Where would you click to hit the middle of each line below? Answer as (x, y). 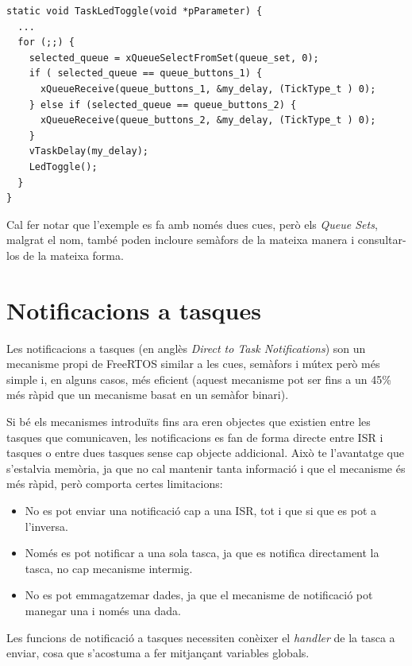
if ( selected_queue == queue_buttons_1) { (146, 74)
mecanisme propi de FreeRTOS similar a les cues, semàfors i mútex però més (193, 364)
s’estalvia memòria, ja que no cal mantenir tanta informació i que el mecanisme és (206, 468)
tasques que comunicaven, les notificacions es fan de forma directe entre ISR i (195, 437)
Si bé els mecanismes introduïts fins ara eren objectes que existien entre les (189, 421)
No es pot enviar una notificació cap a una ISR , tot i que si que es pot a (201, 510)
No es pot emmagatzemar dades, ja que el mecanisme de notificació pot (199, 595)
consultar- (382, 240)
